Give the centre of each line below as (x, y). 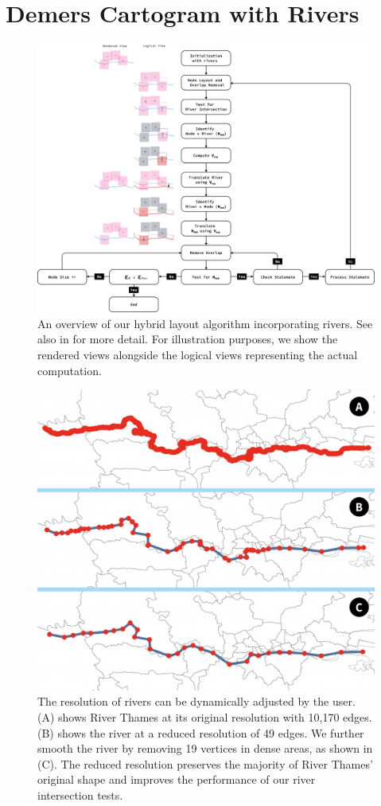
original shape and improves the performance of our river (177, 779)
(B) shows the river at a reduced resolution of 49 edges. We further (201, 732)
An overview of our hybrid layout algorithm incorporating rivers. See (205, 323)
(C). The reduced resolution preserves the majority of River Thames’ (205, 763)
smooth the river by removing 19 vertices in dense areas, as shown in (205, 748)
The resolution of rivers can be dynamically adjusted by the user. (196, 701)
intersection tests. (80, 794)
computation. (70, 370)
